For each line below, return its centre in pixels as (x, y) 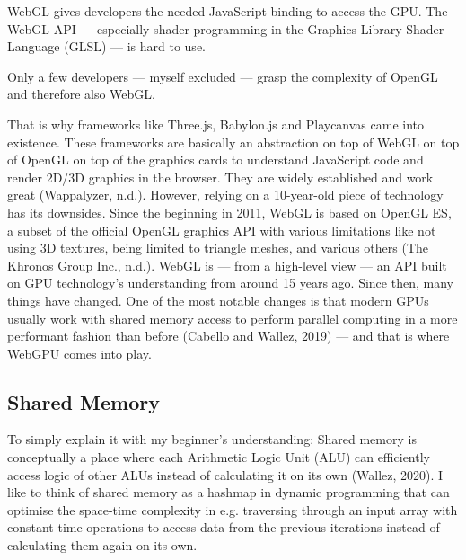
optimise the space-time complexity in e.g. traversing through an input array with (233, 509)
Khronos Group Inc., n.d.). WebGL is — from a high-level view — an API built (227, 265)
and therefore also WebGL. (81, 94)
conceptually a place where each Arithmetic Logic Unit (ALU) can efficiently (219, 457)
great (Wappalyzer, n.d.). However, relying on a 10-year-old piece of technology (225, 195)
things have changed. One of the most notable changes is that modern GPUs (218, 300)
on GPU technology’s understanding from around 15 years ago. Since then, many (230, 283)
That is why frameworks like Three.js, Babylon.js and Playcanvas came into (216, 124)
